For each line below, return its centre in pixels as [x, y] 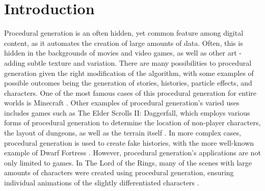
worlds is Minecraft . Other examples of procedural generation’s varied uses [122, 103]
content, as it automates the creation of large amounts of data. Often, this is [124, 43]
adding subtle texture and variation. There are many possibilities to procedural [128, 62]
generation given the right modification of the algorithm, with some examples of [129, 73]
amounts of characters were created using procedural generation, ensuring [119, 172]
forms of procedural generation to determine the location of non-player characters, [132, 122]
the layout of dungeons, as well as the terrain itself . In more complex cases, [123, 133]
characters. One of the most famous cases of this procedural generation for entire [130, 92]
